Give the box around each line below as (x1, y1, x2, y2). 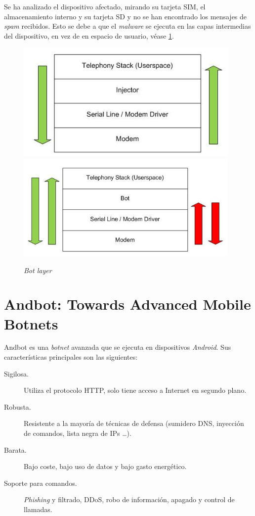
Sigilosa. (4, 368, 29, 378)
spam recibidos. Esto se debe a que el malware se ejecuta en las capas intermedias (4, 21, 251, 31)
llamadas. (24, 504, 52, 514)
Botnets (4, 313, 58, 333)
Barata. (4, 444, 27, 455)
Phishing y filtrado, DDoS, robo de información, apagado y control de (24, 494, 235, 505)
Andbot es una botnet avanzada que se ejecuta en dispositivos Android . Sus (4, 342, 231, 352)
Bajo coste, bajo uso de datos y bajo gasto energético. (24, 461, 187, 471)
